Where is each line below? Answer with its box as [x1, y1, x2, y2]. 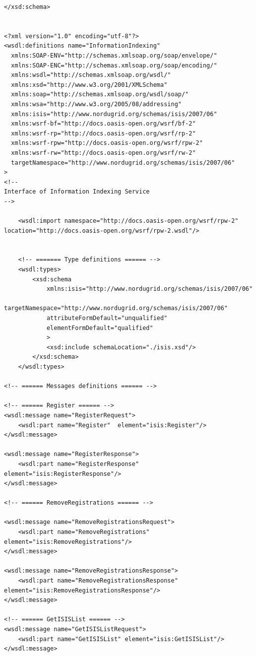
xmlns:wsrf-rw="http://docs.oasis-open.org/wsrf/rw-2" [11, 149, 196, 156]
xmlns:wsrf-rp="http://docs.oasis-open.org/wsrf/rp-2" [11, 130, 196, 137]
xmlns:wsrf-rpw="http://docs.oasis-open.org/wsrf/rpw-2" [11, 139, 203, 147]
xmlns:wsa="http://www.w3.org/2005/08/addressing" [11, 100, 182, 108]
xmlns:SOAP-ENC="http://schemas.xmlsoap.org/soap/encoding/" [11, 62, 217, 69]
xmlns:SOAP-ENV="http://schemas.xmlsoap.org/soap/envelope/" [11, 52, 217, 59]
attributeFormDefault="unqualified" [46, 315, 168, 322]
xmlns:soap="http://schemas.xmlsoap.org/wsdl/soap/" [11, 91, 189, 98]
